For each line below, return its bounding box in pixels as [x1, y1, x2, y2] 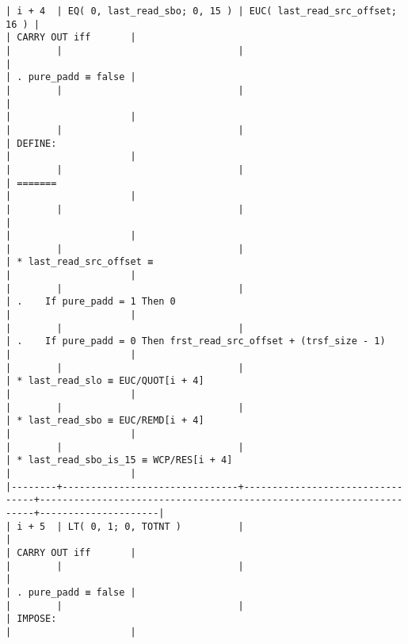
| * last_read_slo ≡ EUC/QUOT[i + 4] [6, 375, 204, 387]
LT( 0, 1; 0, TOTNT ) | [67, 520, 244, 532]
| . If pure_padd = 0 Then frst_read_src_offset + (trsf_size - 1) [6, 335, 386, 347]
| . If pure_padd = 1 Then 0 [6, 296, 176, 308]
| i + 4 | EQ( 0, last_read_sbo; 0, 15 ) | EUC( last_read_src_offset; [6, 6, 397, 17]
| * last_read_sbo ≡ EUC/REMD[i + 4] [6, 415, 204, 427]
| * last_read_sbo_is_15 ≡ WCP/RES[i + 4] [6, 454, 233, 466]
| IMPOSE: [6, 613, 57, 625]
